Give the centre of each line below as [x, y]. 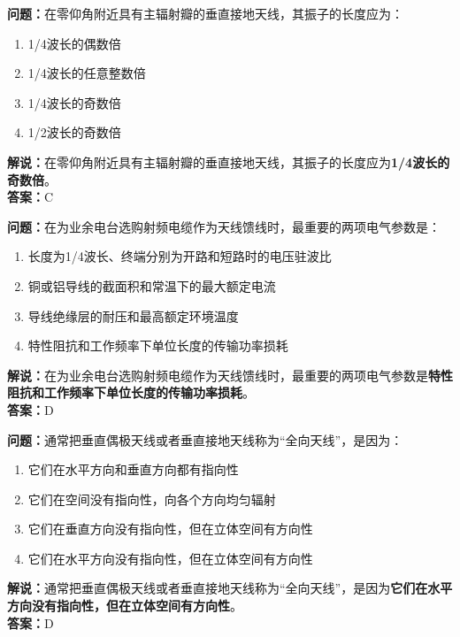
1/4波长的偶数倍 [74, 43]
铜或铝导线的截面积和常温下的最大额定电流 [152, 285]
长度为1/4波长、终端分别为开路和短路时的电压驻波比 [180, 256]
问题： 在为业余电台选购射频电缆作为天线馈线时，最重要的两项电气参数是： [224, 226]
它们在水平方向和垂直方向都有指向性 [133, 469]
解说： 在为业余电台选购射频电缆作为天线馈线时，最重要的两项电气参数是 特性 [230, 375]
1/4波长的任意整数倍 [87, 73]
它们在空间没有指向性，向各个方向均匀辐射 [152, 499]
